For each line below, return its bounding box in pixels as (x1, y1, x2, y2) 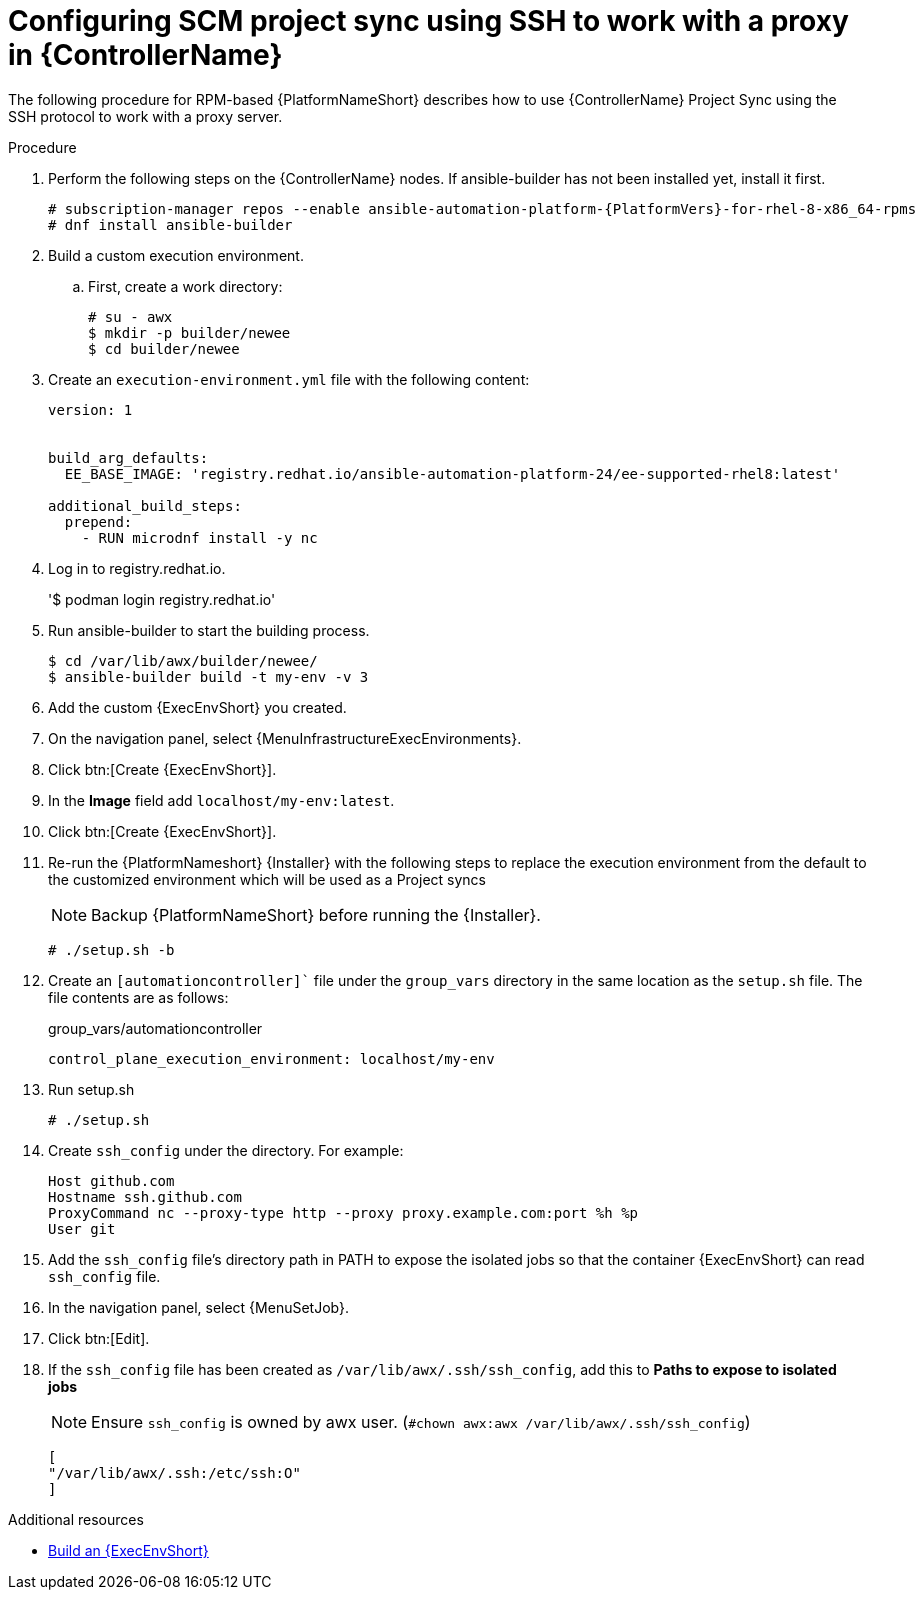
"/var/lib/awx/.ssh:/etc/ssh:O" (48, 1464, 301, 1481)
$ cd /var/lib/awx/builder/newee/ (48, 652, 318, 669)
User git (48, 1220, 116, 1237)
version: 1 (48, 401, 133, 418)
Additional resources (8, 1510, 144, 1528)
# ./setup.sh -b (48, 941, 175, 958)
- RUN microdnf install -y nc (81, 529, 318, 546)
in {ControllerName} (8, 38, 283, 72)
